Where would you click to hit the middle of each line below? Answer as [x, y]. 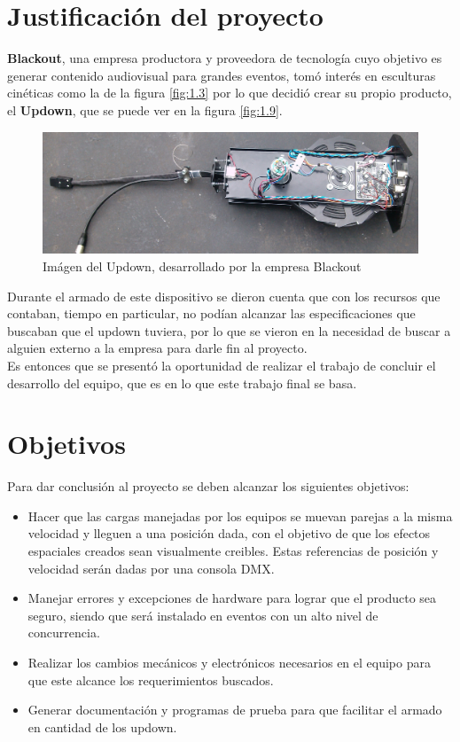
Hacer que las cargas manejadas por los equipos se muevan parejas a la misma [240, 515]
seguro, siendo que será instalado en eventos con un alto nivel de [203, 615]
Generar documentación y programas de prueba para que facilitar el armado [235, 710]
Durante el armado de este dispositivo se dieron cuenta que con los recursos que [224, 296]
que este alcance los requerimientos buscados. [151, 680]
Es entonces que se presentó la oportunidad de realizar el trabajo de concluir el [222, 365]
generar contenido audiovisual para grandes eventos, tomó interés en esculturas [222, 75]
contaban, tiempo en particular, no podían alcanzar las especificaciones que [211, 313]
